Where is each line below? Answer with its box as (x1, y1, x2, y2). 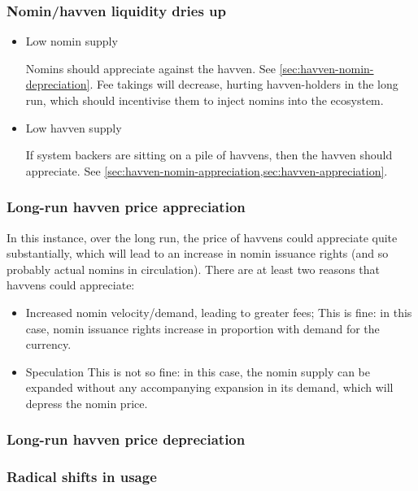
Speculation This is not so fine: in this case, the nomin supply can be (25, 363, 370, 380)
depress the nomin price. (25, 394, 148, 411)
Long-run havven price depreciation (7, 429, 246, 450)
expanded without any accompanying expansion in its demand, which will (25, 379, 394, 396)
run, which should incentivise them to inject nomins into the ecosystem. (25, 92, 384, 108)
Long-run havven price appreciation (7, 197, 246, 217)
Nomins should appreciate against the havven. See (25, 59, 276, 76)
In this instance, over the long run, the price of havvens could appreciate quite (7, 228, 398, 245)
